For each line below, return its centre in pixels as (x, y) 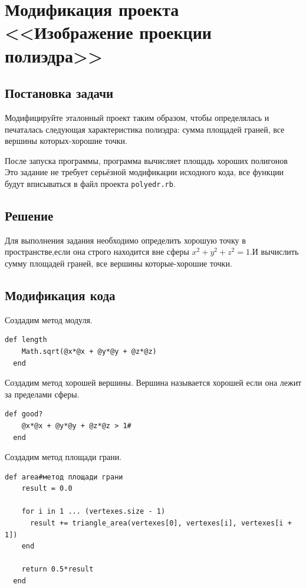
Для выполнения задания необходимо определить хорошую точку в (125, 240)
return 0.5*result (57, 569)
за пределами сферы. (42, 394)
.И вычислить (274, 252)
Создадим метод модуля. (49, 319)
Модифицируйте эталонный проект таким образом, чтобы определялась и (137, 117)
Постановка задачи (59, 93)
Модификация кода (60, 295)
